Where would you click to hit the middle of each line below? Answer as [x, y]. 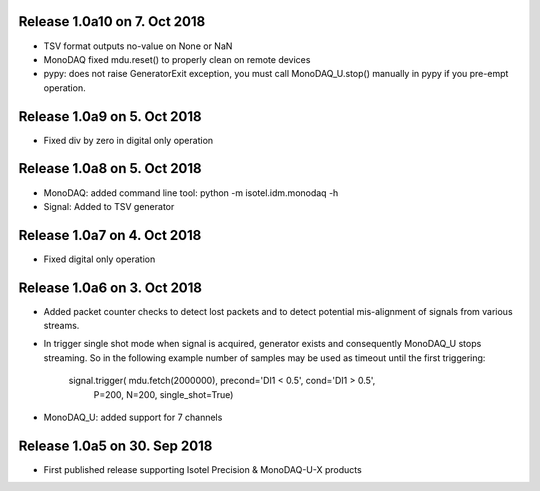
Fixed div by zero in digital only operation [128, 140]
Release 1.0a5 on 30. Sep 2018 [115, 445]
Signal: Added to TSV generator [109, 206]
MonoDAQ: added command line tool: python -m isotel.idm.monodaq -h [191, 192]
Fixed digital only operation [99, 259]
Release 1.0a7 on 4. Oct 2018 [110, 235]
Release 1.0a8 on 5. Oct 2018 [110, 168]
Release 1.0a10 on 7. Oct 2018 [112, 21]
